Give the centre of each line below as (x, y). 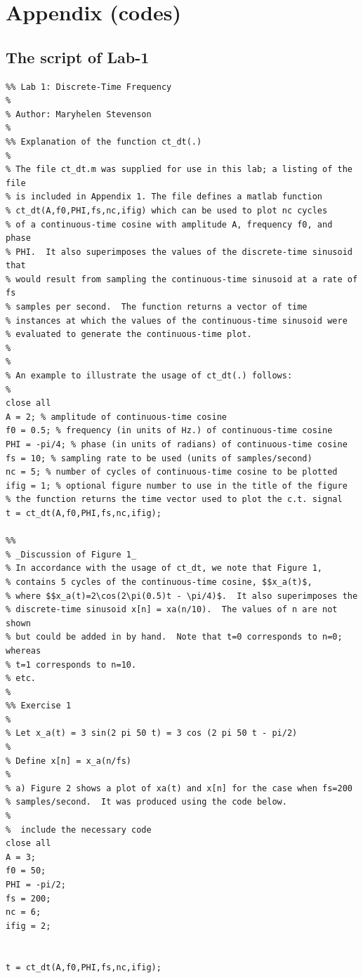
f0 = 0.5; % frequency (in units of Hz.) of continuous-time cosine (169, 431)
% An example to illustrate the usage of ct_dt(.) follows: (149, 376)
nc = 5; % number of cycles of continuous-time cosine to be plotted (172, 472)
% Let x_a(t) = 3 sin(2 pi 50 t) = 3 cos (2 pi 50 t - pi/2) (152, 733)
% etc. (21, 679)
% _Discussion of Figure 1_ (71, 554)
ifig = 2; (28, 926)
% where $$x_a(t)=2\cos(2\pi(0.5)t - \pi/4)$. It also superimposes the (182, 596)
